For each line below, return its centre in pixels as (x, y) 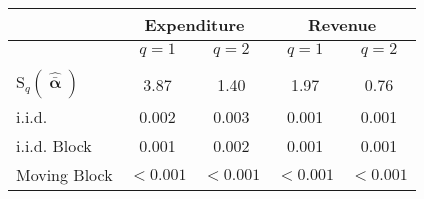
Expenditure (194, 24)
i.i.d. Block (54, 145)
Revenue (342, 24)
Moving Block (64, 174)
